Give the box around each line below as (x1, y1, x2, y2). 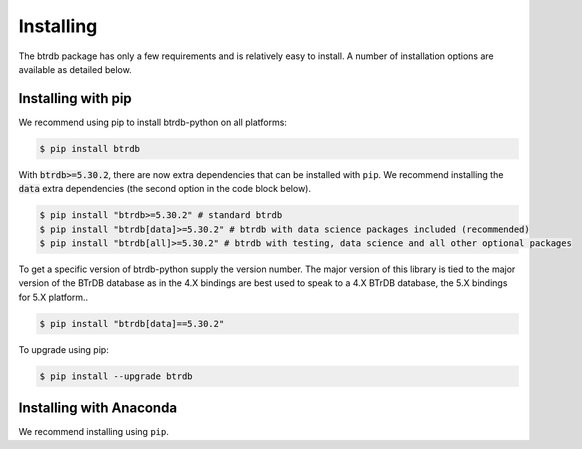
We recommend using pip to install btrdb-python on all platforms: (18, 116, 287, 128)
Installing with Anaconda (18, 400, 178, 417)
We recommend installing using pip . (18, 426, 169, 438)
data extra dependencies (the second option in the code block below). (18, 183, 312, 195)
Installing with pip (18, 90, 132, 107)
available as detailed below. (18, 63, 132, 75)
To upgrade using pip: (18, 343, 109, 355)
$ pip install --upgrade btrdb (39, 370, 194, 382)
